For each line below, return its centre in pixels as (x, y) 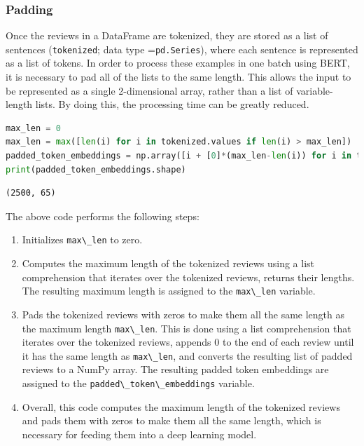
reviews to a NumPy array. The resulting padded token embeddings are (175, 369)
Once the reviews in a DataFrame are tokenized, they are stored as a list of (167, 35)
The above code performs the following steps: (103, 216)
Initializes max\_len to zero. (82, 239)
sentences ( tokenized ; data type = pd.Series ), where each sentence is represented (182, 49)
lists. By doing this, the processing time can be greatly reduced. (172, 104)
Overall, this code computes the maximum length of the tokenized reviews (181, 406)
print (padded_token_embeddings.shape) (96, 169)
